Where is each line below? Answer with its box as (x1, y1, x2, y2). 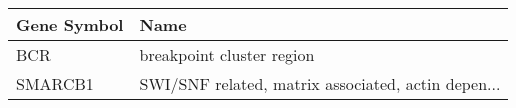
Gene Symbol (16, 13, 124, 36)
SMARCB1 (16, 72, 94, 95)
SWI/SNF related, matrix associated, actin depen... (139, 72, 501, 95)
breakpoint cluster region (139, 43, 315, 66)
